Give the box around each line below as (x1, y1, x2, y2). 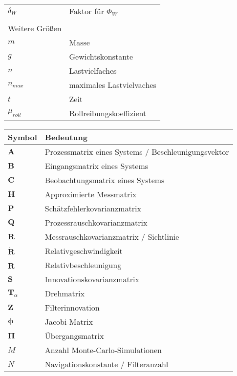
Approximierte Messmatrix (44, 188, 137, 200)
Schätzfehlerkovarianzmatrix (44, 203, 141, 214)
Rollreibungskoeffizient (69, 107, 147, 119)
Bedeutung (44, 131, 87, 143)
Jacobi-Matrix (44, 316, 93, 327)
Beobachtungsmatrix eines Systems (44, 174, 165, 186)
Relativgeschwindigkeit (44, 245, 123, 256)
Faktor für (69, 5, 105, 17)
